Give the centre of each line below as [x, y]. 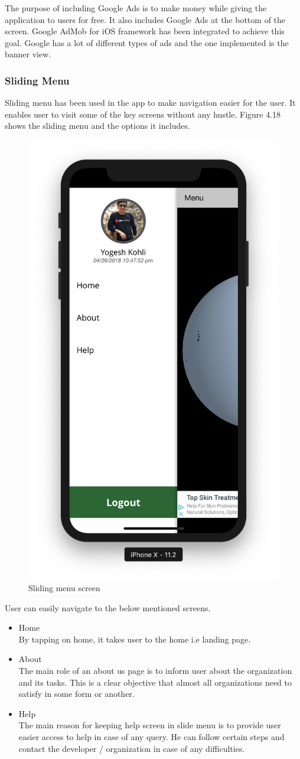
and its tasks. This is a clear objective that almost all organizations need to [155, 682]
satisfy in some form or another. [76, 694]
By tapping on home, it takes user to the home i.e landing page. [135, 639]
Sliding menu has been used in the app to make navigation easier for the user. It [150, 103]
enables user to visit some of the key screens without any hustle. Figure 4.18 [143, 114]
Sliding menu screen [64, 588]
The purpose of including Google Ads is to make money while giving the [136, 8]
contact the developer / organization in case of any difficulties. [132, 748]
